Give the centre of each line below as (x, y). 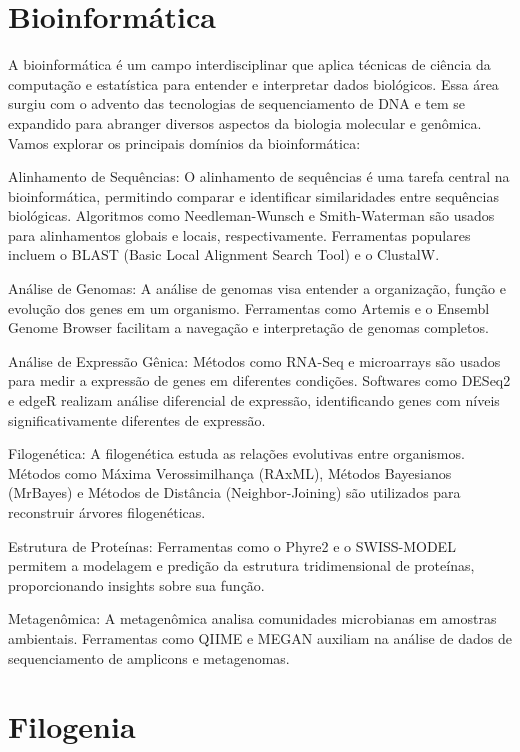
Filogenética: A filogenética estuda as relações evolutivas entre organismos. (236, 453)
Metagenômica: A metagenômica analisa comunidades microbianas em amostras (252, 618)
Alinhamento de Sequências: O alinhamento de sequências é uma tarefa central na (259, 176)
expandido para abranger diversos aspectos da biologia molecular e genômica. (245, 122)
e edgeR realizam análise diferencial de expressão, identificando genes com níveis (254, 400)
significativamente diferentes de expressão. (137, 419)
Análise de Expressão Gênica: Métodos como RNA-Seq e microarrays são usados (254, 360)
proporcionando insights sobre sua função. (136, 584)
